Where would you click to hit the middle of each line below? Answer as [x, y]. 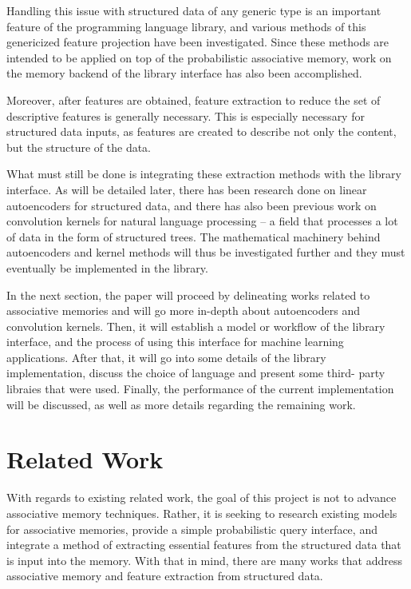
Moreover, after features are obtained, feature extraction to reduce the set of [194, 99]
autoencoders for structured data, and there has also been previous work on [192, 205]
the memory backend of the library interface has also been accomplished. [184, 73]
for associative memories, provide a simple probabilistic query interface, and [192, 529]
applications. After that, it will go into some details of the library [166, 357]
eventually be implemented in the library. [107, 267]
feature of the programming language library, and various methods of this [186, 26]
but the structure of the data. [79, 147]
